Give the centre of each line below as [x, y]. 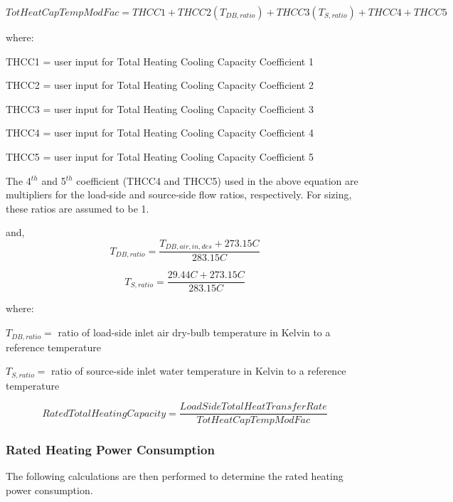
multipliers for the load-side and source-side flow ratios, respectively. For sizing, [179, 194]
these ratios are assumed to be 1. [78, 208]
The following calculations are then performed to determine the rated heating [175, 476]
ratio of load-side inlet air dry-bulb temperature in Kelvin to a [194, 332]
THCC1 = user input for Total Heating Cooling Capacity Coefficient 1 [160, 61]
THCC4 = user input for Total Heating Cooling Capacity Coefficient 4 [160, 133]
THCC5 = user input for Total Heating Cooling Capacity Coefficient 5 [160, 156]
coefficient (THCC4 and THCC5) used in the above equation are [217, 180]
